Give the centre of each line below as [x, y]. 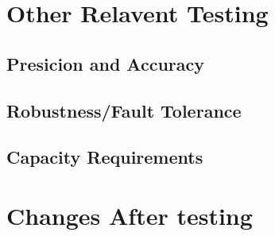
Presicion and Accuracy [105, 63]
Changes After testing [130, 215]
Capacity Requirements [105, 157]
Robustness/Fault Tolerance [124, 110]
